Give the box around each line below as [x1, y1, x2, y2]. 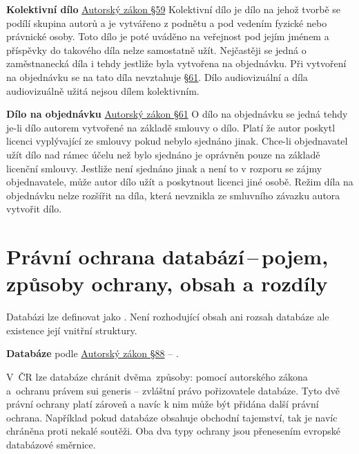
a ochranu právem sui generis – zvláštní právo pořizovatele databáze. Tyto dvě [6, 383, 340, 397]
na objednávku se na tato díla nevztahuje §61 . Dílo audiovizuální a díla [6, 69, 308, 84]
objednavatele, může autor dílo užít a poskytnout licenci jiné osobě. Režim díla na [6, 174, 353, 189]
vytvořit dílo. [6, 201, 62, 216]
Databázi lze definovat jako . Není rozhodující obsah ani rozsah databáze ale [6, 309, 329, 324]
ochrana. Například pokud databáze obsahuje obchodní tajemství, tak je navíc [6, 410, 338, 424]
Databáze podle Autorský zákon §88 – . [6, 346, 179, 361]
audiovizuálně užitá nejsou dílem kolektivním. [6, 83, 200, 98]
